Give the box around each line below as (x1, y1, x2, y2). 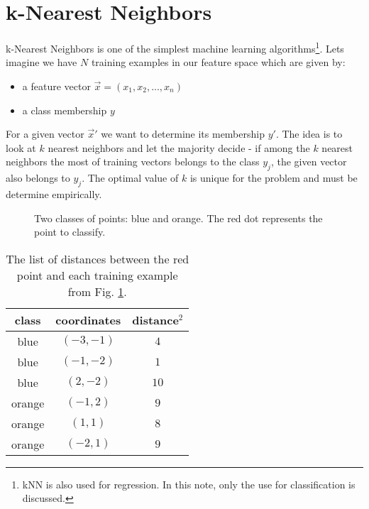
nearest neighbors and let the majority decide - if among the (48, 140, 310, 155)
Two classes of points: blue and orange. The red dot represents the (34, 210, 323, 225)
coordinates (55, 311, 121, 328)
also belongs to (6, 170, 70, 185)
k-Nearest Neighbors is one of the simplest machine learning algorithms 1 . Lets (6, 39, 344, 55)
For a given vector (6, 126, 84, 141)
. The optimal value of (82, 170, 179, 185)
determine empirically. (6, 186, 102, 201)
